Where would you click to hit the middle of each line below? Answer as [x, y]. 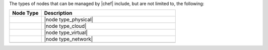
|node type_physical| [68, 20]
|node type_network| [68, 39]
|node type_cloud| [65, 26]
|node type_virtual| [66, 33]
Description [58, 13]
